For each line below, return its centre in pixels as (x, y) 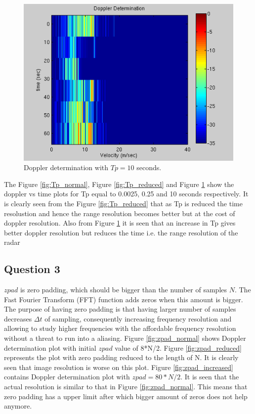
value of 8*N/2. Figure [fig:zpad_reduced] (178, 347)
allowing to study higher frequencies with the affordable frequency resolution (120, 328)
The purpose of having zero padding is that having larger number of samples (120, 309)
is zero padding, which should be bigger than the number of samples (124, 290)
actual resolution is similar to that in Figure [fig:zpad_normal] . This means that (126, 387)
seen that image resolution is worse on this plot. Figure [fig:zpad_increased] (119, 367)
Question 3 (32, 269)
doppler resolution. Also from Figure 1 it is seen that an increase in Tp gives (120, 223)
